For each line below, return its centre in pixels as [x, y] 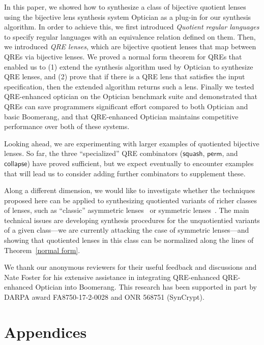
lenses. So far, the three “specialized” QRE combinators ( [94, 153]
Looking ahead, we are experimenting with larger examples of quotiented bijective [132, 143]
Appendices [46, 332]
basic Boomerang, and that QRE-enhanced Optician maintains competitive [121, 116]
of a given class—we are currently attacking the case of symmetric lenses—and [127, 230]
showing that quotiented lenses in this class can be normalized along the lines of [129, 240]
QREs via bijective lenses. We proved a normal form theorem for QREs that [123, 56]
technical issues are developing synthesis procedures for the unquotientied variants [132, 220]
